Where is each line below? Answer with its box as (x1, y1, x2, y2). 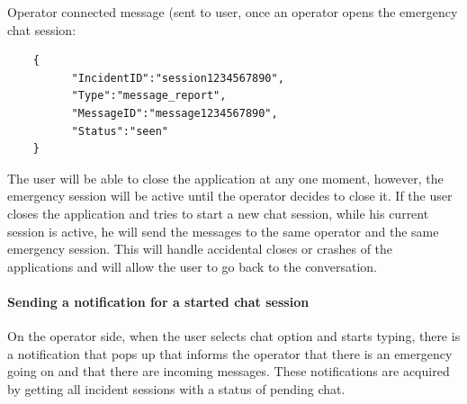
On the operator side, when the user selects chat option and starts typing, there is (7, 327, 461, 346)
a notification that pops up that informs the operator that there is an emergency (7, 344, 453, 363)
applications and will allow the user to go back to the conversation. (7, 256, 377, 275)
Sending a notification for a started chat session (7, 292, 310, 310)
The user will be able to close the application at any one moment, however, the (7, 168, 444, 187)
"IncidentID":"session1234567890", (71, 71, 284, 85)
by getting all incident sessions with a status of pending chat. (7, 379, 346, 398)
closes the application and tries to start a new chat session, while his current (7, 203, 429, 222)
